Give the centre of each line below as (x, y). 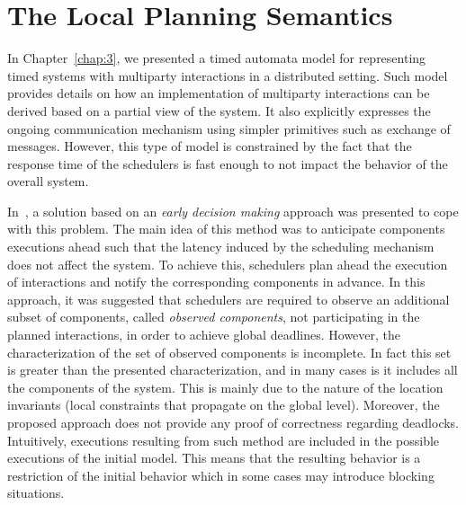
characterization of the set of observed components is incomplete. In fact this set (229, 352)
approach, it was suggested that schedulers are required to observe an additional (229, 299)
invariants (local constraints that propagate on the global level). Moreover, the (224, 405)
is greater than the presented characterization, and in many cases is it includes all (233, 370)
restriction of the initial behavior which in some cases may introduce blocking (221, 475)
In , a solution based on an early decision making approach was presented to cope (233, 211)
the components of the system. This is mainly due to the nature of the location (225, 387)
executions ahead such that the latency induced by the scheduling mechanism (221, 247)
